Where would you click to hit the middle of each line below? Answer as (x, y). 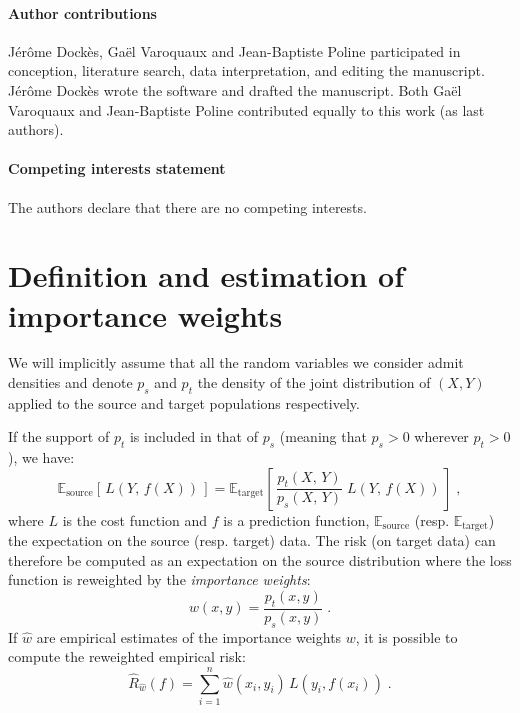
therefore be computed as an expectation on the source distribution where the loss (260, 559)
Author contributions (82, 12)
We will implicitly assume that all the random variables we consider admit (236, 362)
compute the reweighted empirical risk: (127, 656)
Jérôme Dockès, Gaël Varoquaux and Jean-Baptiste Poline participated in (234, 50)
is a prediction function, (296, 519)
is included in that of (194, 436)
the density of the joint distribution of (314, 382)
